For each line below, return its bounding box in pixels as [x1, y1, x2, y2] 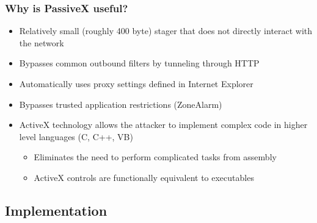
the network [19, 36, 64, 49]
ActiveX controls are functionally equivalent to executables [34, 171, 254, 183]
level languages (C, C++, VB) [19, 130, 133, 143]
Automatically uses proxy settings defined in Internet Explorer [19, 77, 253, 90]
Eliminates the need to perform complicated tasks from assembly [34, 150, 277, 163]
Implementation [5, 200, 107, 219]
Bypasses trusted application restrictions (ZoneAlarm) [19, 97, 222, 110]
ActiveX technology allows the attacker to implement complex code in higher [19, 118, 308, 131]
